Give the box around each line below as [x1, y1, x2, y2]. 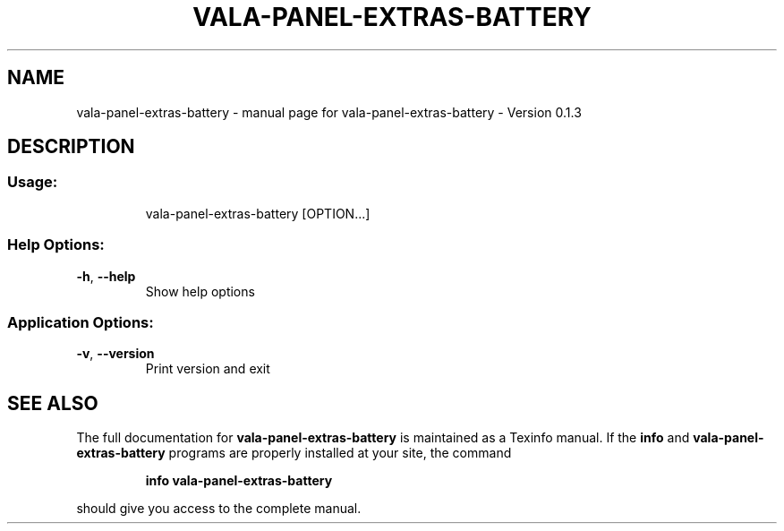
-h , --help [76, 268, 136, 284]
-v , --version [76, 346, 155, 362]
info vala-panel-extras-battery [145, 473, 333, 489]
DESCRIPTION [7, 135, 135, 158]
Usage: [7, 173, 58, 192]
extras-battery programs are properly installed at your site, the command [76, 445, 512, 461]
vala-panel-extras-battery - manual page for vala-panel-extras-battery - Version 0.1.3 [76, 104, 582, 120]
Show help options [145, 283, 255, 299]
